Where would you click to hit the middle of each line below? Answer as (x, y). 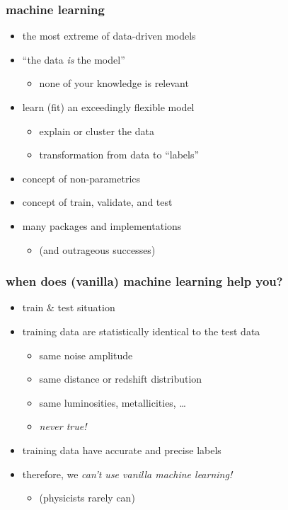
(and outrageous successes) (97, 249)
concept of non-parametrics (81, 178)
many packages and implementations (102, 225)
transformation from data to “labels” (119, 155)
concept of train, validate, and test (97, 202)
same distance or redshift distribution (121, 379)
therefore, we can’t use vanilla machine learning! (127, 474)
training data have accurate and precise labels (122, 450)
